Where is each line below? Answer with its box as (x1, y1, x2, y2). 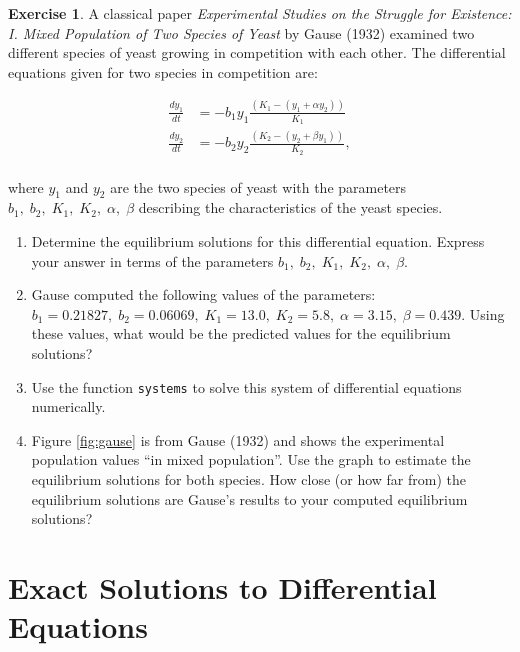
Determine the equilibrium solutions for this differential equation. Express (31, 230, 485, 251)
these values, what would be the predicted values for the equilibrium (31, 323, 451, 344)
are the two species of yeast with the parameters (110, 176, 407, 197)
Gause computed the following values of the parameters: (31, 284, 376, 305)
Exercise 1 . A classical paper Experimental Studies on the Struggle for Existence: (8, 3, 512, 23)
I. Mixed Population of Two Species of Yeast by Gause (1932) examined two (8, 22, 475, 43)
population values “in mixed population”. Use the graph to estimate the (31, 449, 471, 470)
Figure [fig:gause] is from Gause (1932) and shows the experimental (31, 429, 445, 450)
